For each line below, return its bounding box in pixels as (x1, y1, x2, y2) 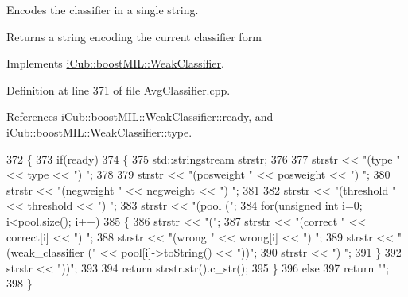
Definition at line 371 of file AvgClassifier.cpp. (6, 81, 231, 98)
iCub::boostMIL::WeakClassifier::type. (6, 123, 192, 140)
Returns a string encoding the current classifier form (6, 28, 262, 44)
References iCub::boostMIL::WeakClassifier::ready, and (6, 108, 274, 125)
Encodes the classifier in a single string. (6, 2, 199, 17)
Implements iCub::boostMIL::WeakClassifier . (6, 55, 224, 71)
